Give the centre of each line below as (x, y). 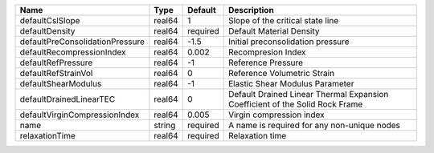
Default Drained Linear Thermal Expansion (308, 94)
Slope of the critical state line (283, 20)
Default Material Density (274, 31)
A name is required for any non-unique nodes (314, 125)
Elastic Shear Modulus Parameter (291, 84)
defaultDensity (47, 31)
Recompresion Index (267, 52)
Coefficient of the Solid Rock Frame (295, 104)
